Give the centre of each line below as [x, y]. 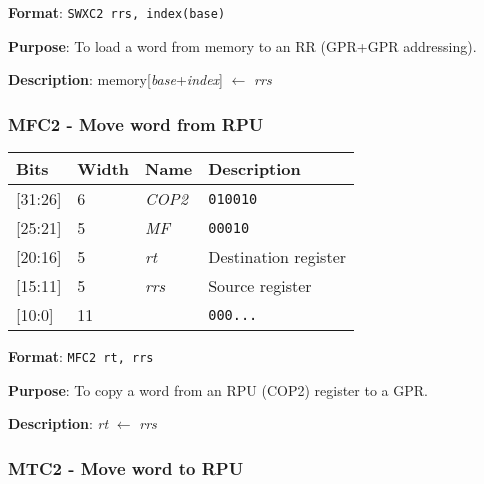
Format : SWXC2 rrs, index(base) [117, 12]
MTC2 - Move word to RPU [126, 467]
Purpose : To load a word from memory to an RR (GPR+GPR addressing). [242, 45]
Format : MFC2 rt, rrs [81, 356]
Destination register [277, 257]
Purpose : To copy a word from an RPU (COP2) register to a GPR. [218, 389]
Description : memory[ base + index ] [116, 79]
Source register [260, 286]
